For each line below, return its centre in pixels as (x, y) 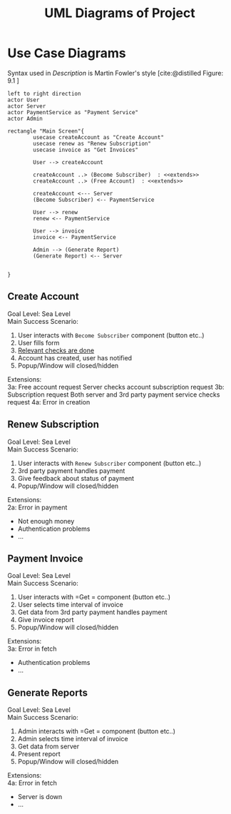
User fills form (38, 342)
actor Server (27, 106)
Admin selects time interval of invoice (73, 739)
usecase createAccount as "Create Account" (98, 137)
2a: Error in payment (37, 507)
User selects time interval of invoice (70, 605)
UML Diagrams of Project (120, 13)
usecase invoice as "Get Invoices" (86, 150)
